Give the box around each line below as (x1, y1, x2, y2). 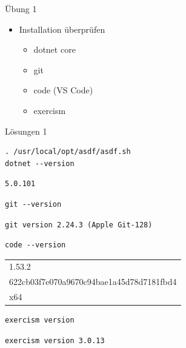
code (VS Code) (33, 84, 93, 96)
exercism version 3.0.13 (5, 336, 105, 345)
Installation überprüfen (19, 22, 105, 35)
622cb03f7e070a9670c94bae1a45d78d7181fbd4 (9, 275, 177, 288)
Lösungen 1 (5, 124, 47, 137)
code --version (5, 241, 66, 250)
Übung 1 (5, 2, 37, 15)
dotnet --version (5, 159, 75, 168)
